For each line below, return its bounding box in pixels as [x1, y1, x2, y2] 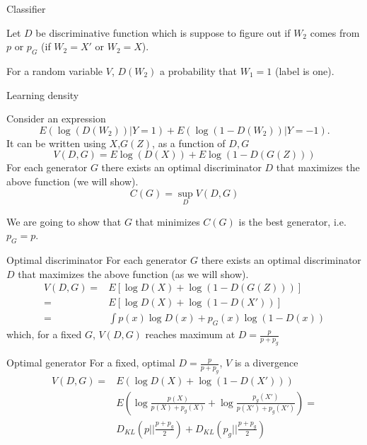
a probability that [160, 63, 238, 78]
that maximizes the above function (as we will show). [18, 266, 249, 281]
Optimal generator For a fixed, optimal [6, 355, 175, 370]
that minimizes [135, 214, 200, 229]
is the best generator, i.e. [238, 214, 346, 229]
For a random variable [6, 63, 103, 78]
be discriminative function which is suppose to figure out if [35, 25, 291, 40]
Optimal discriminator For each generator [6, 253, 187, 267]
